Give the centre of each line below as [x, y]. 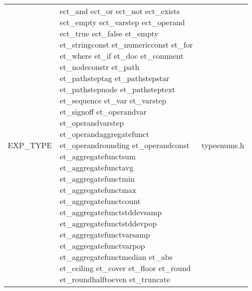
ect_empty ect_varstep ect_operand [122, 22]
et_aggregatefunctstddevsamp [111, 212]
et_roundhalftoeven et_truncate [115, 279]
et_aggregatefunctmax [98, 190]
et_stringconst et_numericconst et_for [126, 44]
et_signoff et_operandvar [103, 111]
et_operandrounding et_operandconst [125, 145]
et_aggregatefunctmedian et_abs [116, 257]
